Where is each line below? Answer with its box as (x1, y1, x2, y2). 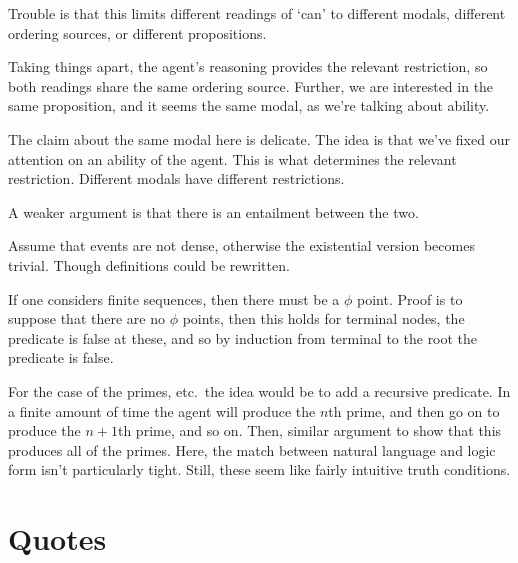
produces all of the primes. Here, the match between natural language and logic (8, 439, 496, 460)
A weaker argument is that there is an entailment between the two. (8, 201, 419, 222)
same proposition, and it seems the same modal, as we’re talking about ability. (8, 95, 490, 116)
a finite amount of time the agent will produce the (8, 400, 316, 421)
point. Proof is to (357, 288, 463, 309)
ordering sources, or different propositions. (8, 22, 267, 43)
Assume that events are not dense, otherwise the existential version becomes (8, 235, 475, 256)
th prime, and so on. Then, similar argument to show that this (117, 420, 502, 441)
